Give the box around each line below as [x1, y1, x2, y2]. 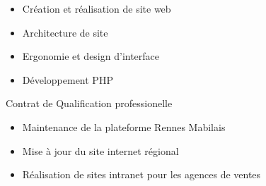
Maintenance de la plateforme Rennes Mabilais [22, 119, 226, 134]
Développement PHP [22, 72, 113, 87]
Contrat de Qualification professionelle [6, 96, 173, 111]
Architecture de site [22, 25, 108, 39]
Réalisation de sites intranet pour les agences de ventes [22, 167, 261, 182]
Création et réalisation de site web [22, 1, 171, 15]
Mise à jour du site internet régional [22, 143, 179, 158]
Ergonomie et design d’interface [22, 49, 160, 63]
